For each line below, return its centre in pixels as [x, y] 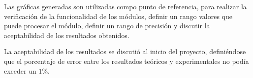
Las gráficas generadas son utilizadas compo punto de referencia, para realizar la [125, 6]
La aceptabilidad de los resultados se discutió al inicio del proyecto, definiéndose [125, 51]
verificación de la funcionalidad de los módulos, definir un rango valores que [118, 16]
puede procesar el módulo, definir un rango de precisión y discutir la [107, 26]
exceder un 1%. [27, 70]
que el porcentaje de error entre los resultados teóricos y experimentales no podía [126, 61]
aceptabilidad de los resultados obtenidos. [67, 35]
